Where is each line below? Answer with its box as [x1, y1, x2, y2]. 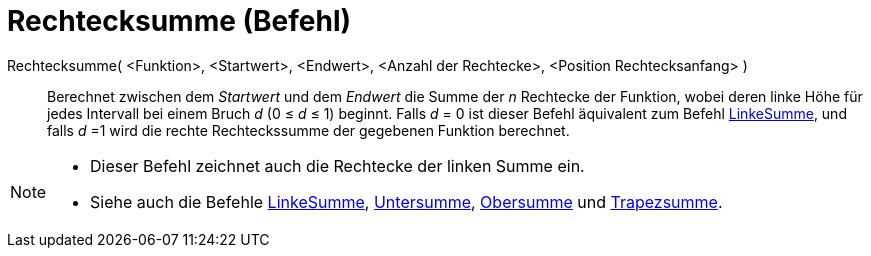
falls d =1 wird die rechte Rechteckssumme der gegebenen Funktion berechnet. [47, 121, 570, 139]
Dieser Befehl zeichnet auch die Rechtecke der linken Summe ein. [90, 155, 585, 176]
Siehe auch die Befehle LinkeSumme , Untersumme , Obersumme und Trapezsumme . [90, 191, 723, 212]
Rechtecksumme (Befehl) [7, 4, 352, 38]
